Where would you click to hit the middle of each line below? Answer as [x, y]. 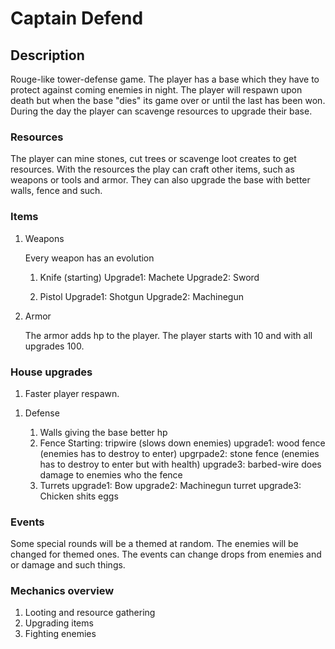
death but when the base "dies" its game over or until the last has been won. [168, 100]
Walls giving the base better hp [103, 432]
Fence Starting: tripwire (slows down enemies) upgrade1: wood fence [182, 443]
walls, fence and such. [56, 191]
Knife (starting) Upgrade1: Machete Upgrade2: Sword [149, 277]
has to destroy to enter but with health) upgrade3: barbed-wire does [180, 464]
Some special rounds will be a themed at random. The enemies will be [154, 544]
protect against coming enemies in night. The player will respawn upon [156, 90]
